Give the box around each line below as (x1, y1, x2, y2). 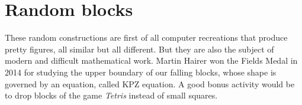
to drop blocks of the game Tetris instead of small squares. (5, 89, 218, 101)
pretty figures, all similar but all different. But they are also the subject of (5, 42, 274, 55)
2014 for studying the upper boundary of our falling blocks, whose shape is (5, 65, 277, 78)
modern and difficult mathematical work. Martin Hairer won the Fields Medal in (5, 54, 298, 67)
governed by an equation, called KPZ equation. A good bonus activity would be (5, 77, 295, 90)
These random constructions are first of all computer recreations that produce (5, 31, 288, 44)
